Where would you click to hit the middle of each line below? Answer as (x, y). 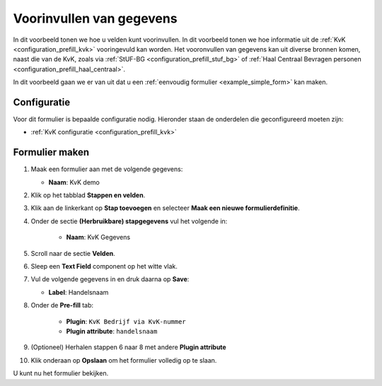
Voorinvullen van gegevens (95, 18)
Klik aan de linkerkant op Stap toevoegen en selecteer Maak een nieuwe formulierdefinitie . (165, 208)
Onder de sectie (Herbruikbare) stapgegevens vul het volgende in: (129, 221)
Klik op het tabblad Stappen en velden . (88, 195)
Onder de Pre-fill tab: (62, 305)
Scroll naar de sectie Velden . (73, 253)
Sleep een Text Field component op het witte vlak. (104, 267)
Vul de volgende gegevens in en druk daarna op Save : (110, 279)
